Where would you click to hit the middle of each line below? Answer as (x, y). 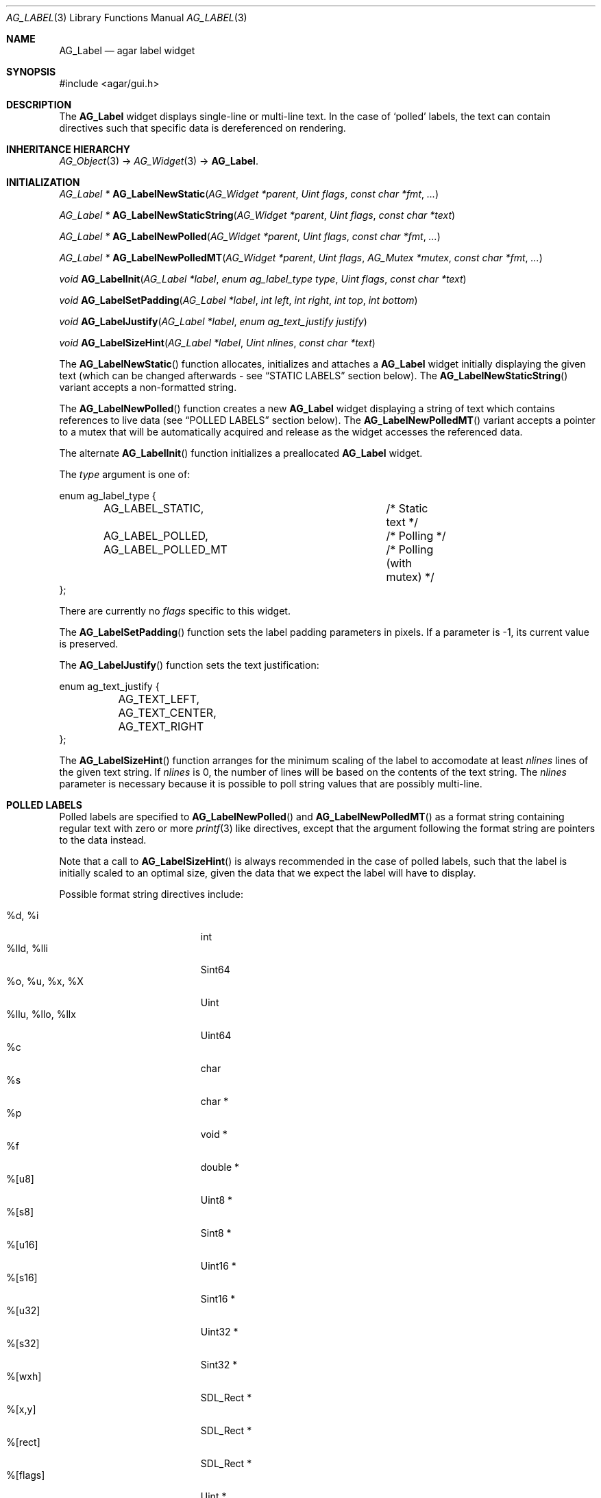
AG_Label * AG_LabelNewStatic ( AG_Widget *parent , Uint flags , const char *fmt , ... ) (249, 194)
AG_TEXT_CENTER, (167, 713)
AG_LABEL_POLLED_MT (165, 549)
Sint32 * (219, 1365)
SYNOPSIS (31, 72)
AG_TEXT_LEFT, (159, 699)
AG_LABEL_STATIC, (154, 508)
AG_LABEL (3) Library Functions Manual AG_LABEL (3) (127, 17)
